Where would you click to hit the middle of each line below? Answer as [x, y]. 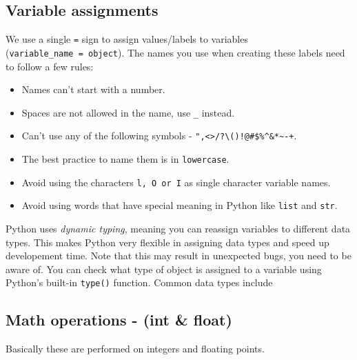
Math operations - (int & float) [119, 320]
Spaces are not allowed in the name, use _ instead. [128, 112]
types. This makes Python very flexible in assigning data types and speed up [167, 242]
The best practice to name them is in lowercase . [125, 159]
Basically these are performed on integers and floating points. [135, 349]
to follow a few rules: [50, 66]
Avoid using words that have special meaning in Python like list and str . [180, 205]
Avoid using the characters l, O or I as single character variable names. [176, 182]
